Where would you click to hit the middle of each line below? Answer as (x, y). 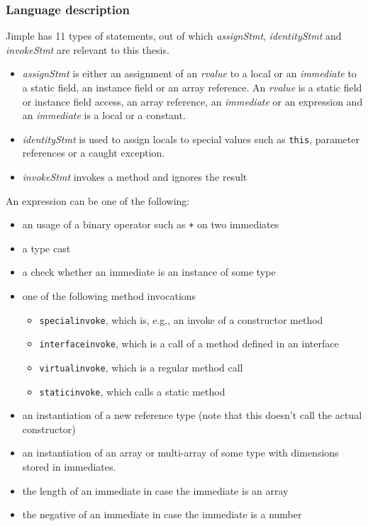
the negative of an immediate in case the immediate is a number (162, 514)
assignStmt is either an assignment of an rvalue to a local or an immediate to (189, 73)
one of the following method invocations (109, 296)
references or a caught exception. (94, 153)
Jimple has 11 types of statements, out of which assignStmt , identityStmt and (174, 36)
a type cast (46, 248)
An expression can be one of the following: (98, 200)
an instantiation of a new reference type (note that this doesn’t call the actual (192, 415)
